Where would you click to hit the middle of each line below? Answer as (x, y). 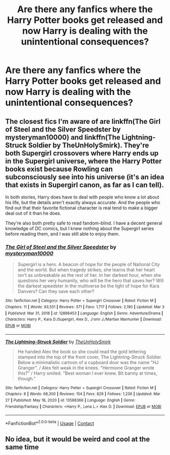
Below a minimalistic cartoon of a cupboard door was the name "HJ (88, 362)
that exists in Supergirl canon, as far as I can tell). (85, 185)
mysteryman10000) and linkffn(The (63, 137)
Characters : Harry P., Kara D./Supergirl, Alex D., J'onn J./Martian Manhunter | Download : (83, 319)
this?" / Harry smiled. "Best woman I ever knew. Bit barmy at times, (87, 373)
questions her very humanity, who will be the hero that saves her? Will (91, 281)
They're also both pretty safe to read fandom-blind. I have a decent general (84, 223)
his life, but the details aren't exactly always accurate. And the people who (83, 202)
